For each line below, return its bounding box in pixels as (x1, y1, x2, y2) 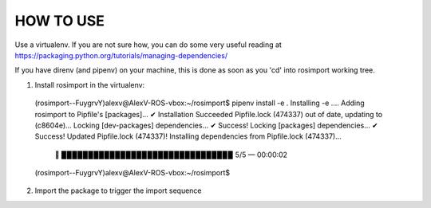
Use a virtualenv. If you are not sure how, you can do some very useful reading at (14, 40, 283, 49)
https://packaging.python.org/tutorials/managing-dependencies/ (14, 50, 227, 60)
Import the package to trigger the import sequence (34, 186, 203, 195)
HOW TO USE (14, 12, 105, 29)
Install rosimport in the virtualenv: (34, 80, 145, 89)
